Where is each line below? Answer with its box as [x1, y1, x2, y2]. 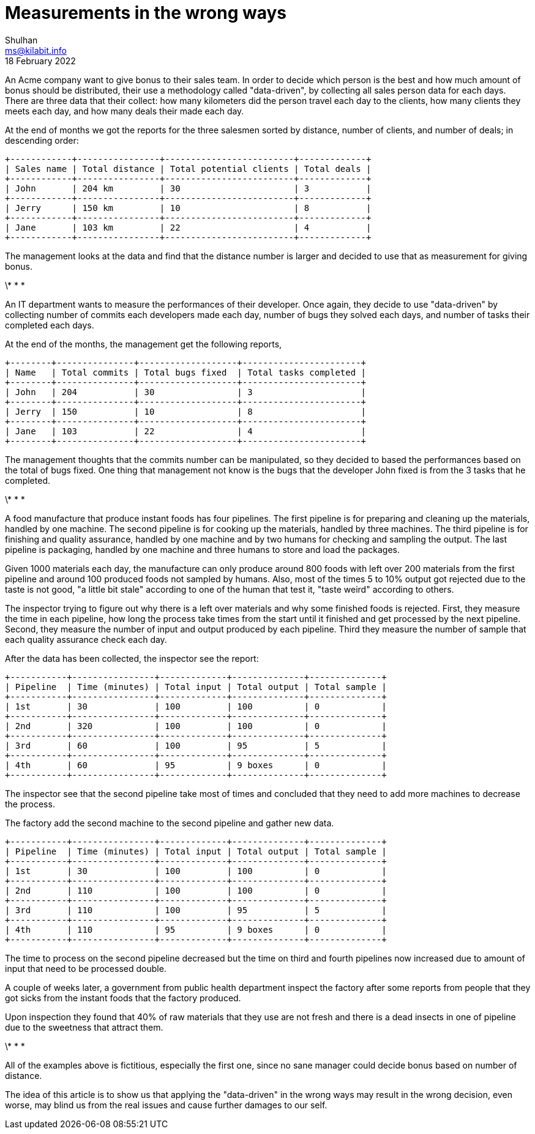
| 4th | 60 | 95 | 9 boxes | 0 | [5, 760, 387, 770]
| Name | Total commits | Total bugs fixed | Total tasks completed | [5, 367, 367, 377]
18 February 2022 [5, 55, 76, 66]
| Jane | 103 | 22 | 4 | [5, 426, 367, 436]
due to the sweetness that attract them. [5, 1021, 163, 1032]
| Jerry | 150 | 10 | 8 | [5, 406, 367, 417]
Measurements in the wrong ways [5, 2, 287, 23]
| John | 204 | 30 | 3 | [5, 387, 367, 397]
